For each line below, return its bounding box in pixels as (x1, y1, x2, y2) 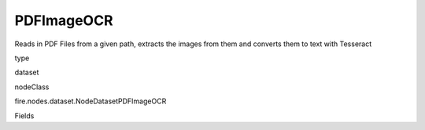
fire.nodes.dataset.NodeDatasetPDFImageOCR (14, 96, 167, 106)
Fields (14, 110, 35, 121)
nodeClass (14, 82, 50, 92)
